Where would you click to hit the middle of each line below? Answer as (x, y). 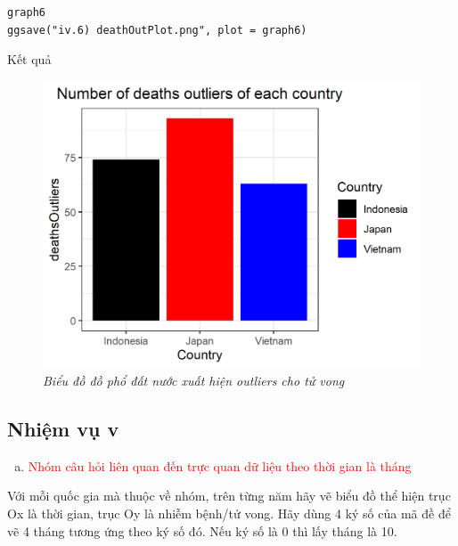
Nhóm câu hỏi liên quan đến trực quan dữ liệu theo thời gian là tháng (220, 465)
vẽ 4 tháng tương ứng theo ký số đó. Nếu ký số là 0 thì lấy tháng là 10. (202, 530)
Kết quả (29, 59)
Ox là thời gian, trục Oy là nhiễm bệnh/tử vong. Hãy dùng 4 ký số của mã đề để (229, 513)
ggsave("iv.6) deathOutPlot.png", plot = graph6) (157, 30)
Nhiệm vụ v (63, 428)
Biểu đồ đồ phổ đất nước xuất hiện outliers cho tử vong (194, 380)
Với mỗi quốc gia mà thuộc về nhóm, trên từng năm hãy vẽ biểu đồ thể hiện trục (229, 496)
